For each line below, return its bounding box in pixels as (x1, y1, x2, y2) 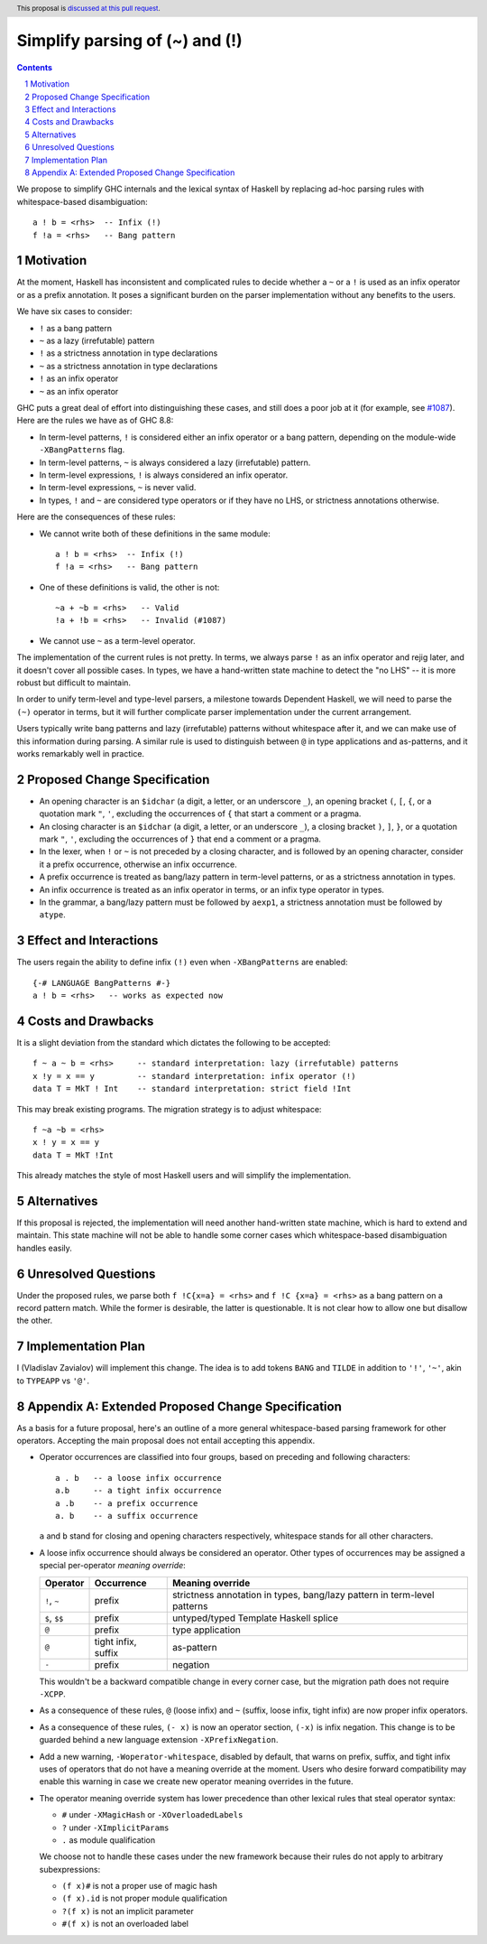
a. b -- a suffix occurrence (55, 1511, 198, 1521)
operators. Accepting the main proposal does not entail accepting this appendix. (16, 1436, 316, 1446)
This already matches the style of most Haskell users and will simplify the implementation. (16, 1170, 352, 1181)
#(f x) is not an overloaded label (61, 1919, 189, 1930)
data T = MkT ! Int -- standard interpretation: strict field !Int (32, 1084, 352, 1094)
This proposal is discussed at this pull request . (16, 4, 161, 13)
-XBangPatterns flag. (39, 444, 125, 455)
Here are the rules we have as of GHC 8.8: (16, 415, 174, 426)
